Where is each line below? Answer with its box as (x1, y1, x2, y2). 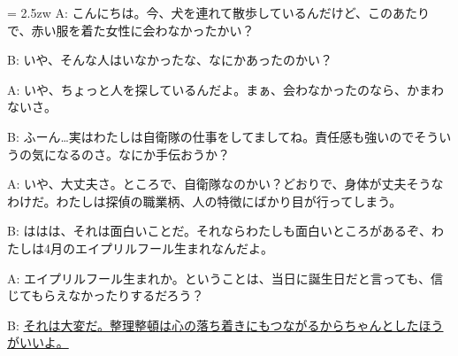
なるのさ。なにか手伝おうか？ (56, 144, 230, 163)
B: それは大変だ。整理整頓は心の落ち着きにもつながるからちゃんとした (7, 315, 419, 334)
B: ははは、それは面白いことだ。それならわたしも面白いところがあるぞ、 (7, 221, 432, 240)
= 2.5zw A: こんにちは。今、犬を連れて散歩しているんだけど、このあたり (7, 4, 430, 21)
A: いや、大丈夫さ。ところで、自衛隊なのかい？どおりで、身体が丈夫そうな (7, 174, 444, 193)
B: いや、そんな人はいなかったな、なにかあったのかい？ (7, 50, 333, 69)
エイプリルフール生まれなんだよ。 (74, 238, 273, 257)
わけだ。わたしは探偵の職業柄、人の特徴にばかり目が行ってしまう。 (7, 191, 402, 210)
